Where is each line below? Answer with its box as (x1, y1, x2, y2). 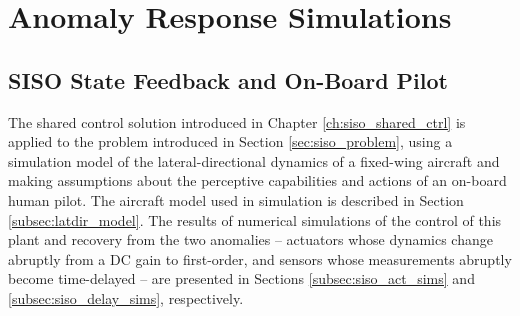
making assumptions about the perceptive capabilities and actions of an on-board (8, 170, 507, 191)
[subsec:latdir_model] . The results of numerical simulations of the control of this (8, 209, 502, 230)
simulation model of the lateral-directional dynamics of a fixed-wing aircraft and (8, 150, 500, 171)
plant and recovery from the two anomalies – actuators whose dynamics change (8, 229, 493, 250)
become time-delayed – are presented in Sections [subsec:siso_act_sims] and (8, 268, 475, 289)
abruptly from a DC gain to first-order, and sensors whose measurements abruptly (8, 248, 512, 269)
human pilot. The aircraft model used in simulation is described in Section (8, 189, 464, 210)
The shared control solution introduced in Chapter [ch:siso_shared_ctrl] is (8, 111, 466, 132)
